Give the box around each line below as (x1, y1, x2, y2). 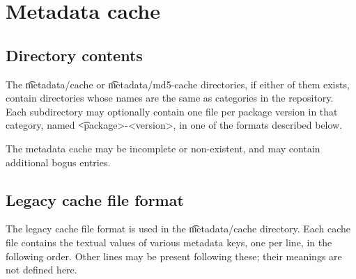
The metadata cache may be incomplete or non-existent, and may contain (6, 141, 320, 155)
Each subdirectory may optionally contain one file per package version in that (6, 104, 338, 118)
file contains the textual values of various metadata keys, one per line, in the (6, 234, 332, 249)
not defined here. (6, 262, 77, 277)
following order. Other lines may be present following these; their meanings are (6, 248, 342, 263)
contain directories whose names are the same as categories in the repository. (6, 90, 334, 105)
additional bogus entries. (6, 154, 111, 169)
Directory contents (6, 44, 143, 65)
